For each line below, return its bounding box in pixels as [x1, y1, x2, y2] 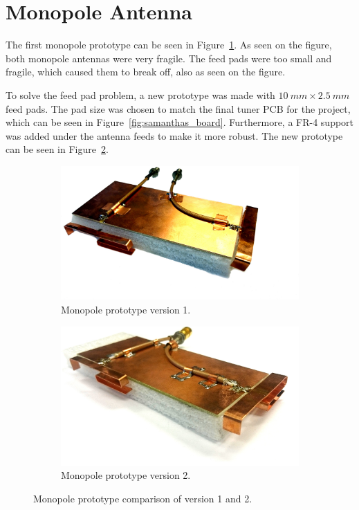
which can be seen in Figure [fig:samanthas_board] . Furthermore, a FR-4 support [6, 115, 354, 129]
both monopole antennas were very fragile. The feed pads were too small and [6, 51, 332, 65]
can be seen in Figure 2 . [6, 142, 109, 156]
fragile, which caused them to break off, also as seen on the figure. [6, 64, 286, 79]
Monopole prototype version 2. [61, 468, 191, 482]
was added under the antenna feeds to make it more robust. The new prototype [6, 128, 343, 143]
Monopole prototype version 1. [61, 302, 191, 316]
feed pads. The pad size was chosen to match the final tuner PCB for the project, [6, 101, 351, 116]
